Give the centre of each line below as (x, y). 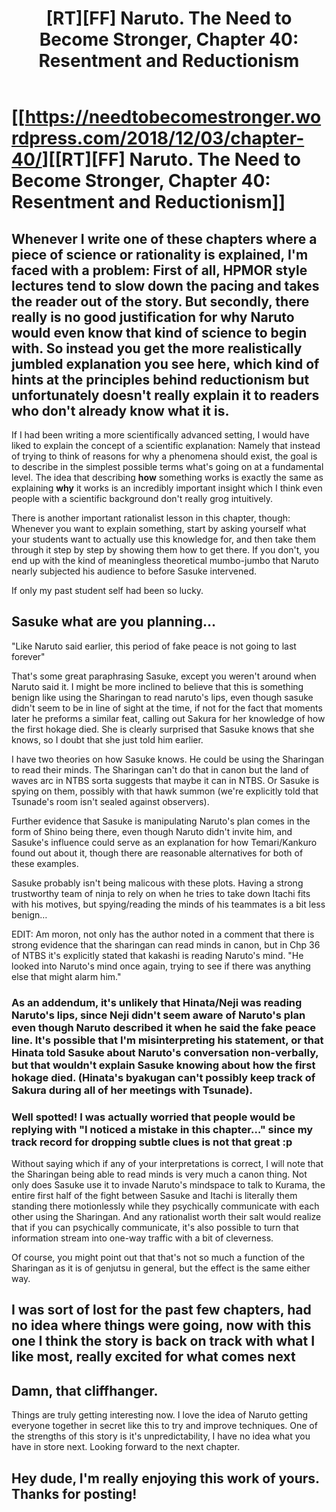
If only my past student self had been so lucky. (107, 590)
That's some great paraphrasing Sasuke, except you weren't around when (164, 676)
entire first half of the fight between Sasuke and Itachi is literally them (154, 1196)
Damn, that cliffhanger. (85, 1390)
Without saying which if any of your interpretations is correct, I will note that (167, 1164)
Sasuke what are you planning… (113, 622)
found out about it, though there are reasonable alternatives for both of (157, 853)
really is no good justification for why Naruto (153, 317)
